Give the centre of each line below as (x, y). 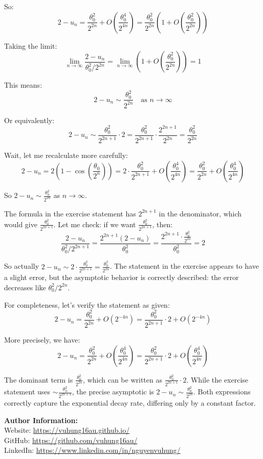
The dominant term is (39, 379)
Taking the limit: (31, 45)
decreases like (25, 287)
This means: (23, 85)
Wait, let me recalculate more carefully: (66, 155)
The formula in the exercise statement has (70, 213)
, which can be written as (123, 379)
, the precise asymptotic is (113, 392)
